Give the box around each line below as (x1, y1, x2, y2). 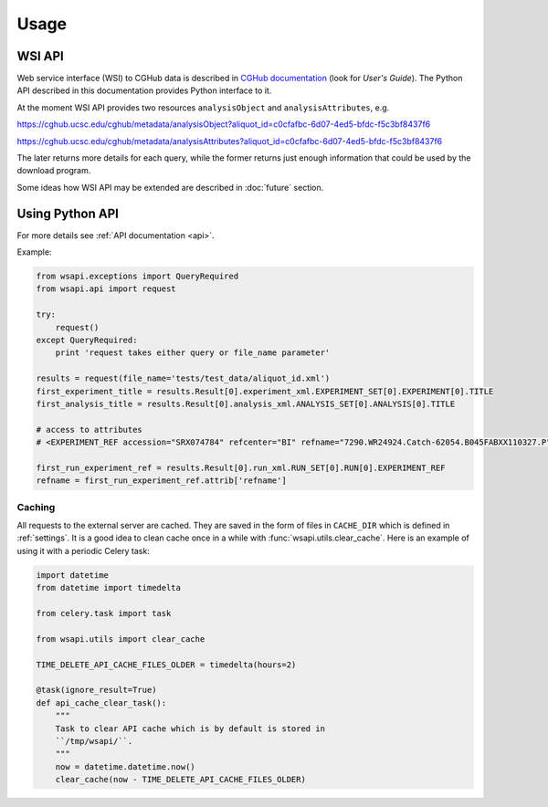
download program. (16, 165, 91, 176)
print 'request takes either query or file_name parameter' (55, 348, 331, 358)
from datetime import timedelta (36, 582, 182, 593)
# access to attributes (36, 424, 143, 435)
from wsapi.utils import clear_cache (36, 634, 205, 644)
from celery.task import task (36, 608, 172, 618)
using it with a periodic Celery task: (16, 545, 150, 556)
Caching (16, 500, 56, 513)
